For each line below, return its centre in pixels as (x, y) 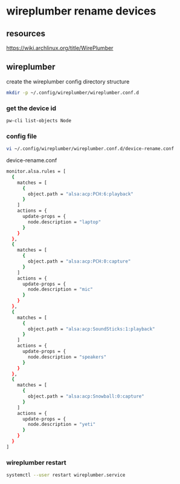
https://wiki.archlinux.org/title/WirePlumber (60, 48)
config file (22, 136)
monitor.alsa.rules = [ (36, 172)
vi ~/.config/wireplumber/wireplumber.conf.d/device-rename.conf (90, 149)
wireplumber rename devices (81, 11)
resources (26, 34)
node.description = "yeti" (62, 425)
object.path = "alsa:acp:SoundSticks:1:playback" (92, 329)
